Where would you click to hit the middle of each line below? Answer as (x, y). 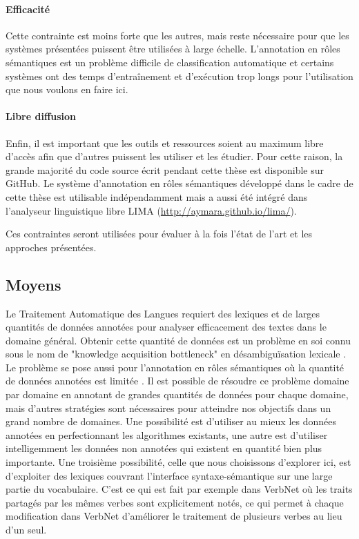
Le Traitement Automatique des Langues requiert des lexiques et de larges (163, 313)
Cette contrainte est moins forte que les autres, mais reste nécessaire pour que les (177, 35)
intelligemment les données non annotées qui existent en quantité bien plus (164, 448)
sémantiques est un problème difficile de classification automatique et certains (170, 62)
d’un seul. (26, 530)
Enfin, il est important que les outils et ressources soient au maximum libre (165, 143)
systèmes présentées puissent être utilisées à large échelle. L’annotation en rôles (173, 49)
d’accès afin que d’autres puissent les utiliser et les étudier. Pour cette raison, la (174, 156)
